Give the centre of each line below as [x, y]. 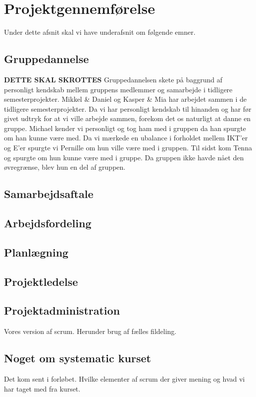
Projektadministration [62, 310]
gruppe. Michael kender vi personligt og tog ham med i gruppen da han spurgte [125, 128]
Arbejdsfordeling [48, 223]
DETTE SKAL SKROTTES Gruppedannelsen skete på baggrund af [113, 79]
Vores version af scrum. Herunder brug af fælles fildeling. [90, 331]
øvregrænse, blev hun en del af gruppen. [65, 167]
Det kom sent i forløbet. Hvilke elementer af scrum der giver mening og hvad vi [125, 378]
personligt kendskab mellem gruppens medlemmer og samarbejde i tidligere [118, 89]
